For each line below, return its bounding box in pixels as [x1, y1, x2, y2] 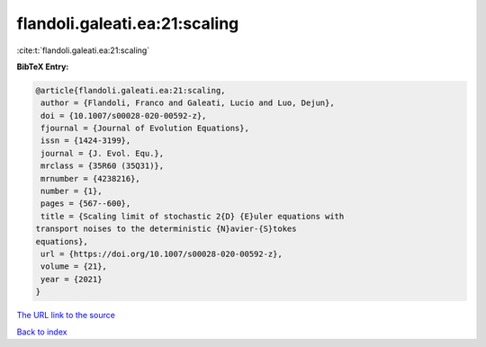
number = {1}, [40, 186, 103, 197]
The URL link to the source [16, 310, 116, 321]
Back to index [16, 326, 67, 337]
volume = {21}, [40, 262, 108, 271]
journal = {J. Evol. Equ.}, [40, 148, 165, 158]
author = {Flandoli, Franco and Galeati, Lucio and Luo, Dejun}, [40, 98, 335, 108]
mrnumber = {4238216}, [40, 173, 141, 183]
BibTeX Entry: [16, 61, 69, 72]
